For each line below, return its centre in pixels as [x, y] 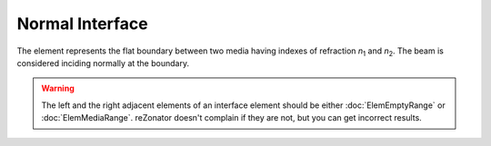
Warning [58, 88]
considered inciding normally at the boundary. [103, 63]
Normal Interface [83, 24]
